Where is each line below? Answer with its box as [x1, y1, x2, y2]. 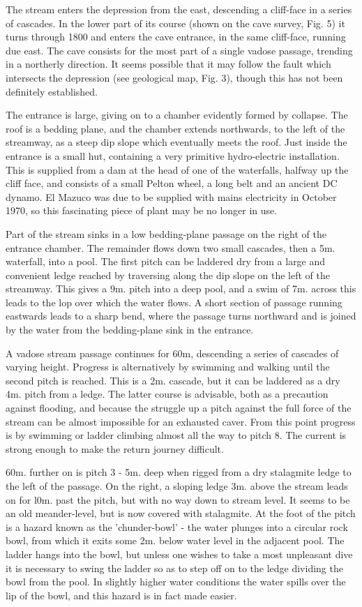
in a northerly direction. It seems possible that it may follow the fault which [6, 57, 331, 71]
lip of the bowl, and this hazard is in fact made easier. [6, 587, 237, 602]
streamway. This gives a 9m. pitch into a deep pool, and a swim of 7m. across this [6, 281, 356, 296]
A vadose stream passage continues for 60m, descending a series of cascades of [6, 345, 339, 360]
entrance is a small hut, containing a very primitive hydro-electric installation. [6, 148, 340, 163]
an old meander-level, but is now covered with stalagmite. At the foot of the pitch [6, 506, 356, 520]
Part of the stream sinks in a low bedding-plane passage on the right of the [6, 226, 326, 241]
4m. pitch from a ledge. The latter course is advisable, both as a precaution [6, 387, 329, 401]
